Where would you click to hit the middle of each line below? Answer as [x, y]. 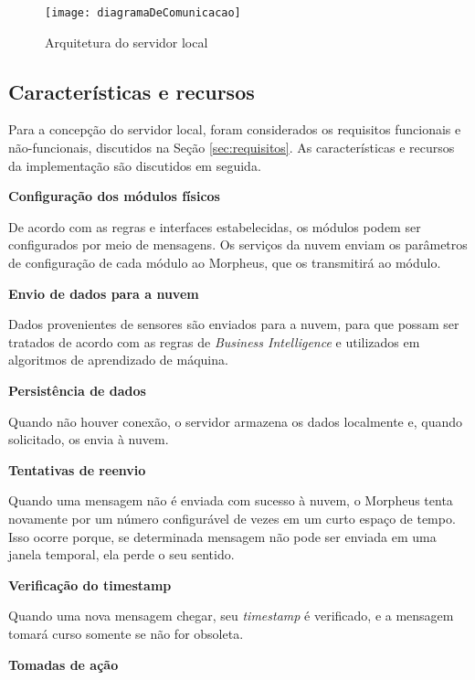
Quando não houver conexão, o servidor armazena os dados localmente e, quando [235, 421]
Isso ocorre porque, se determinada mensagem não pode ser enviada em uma [222, 536]
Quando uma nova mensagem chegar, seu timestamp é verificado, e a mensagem [231, 616]
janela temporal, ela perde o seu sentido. [121, 554]
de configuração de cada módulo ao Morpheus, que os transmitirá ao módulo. [225, 263]
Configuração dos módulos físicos [114, 196]
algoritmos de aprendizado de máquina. [118, 360]
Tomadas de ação [63, 664]
